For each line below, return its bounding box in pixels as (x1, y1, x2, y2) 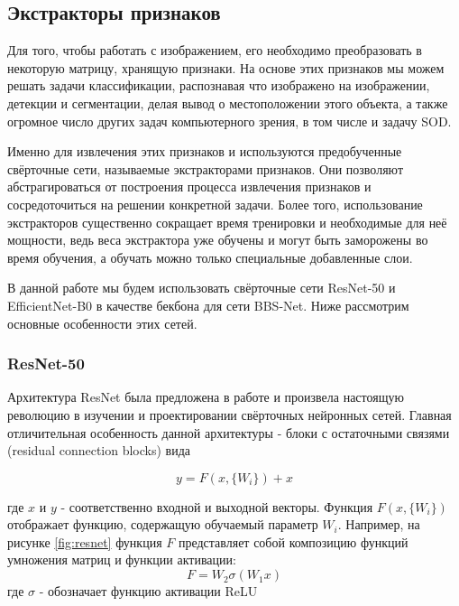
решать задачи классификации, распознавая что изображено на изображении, (7, 76, 430, 95)
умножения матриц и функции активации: (7, 550, 236, 569)
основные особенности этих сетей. (7, 313, 197, 332)
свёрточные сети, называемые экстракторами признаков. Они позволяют (7, 159, 404, 178)
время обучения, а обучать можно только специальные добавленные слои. (7, 247, 413, 266)
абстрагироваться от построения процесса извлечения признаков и (7, 177, 372, 196)
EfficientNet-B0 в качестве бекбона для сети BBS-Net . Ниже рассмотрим (7, 295, 409, 314)
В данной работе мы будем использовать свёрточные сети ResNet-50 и (7, 278, 396, 297)
